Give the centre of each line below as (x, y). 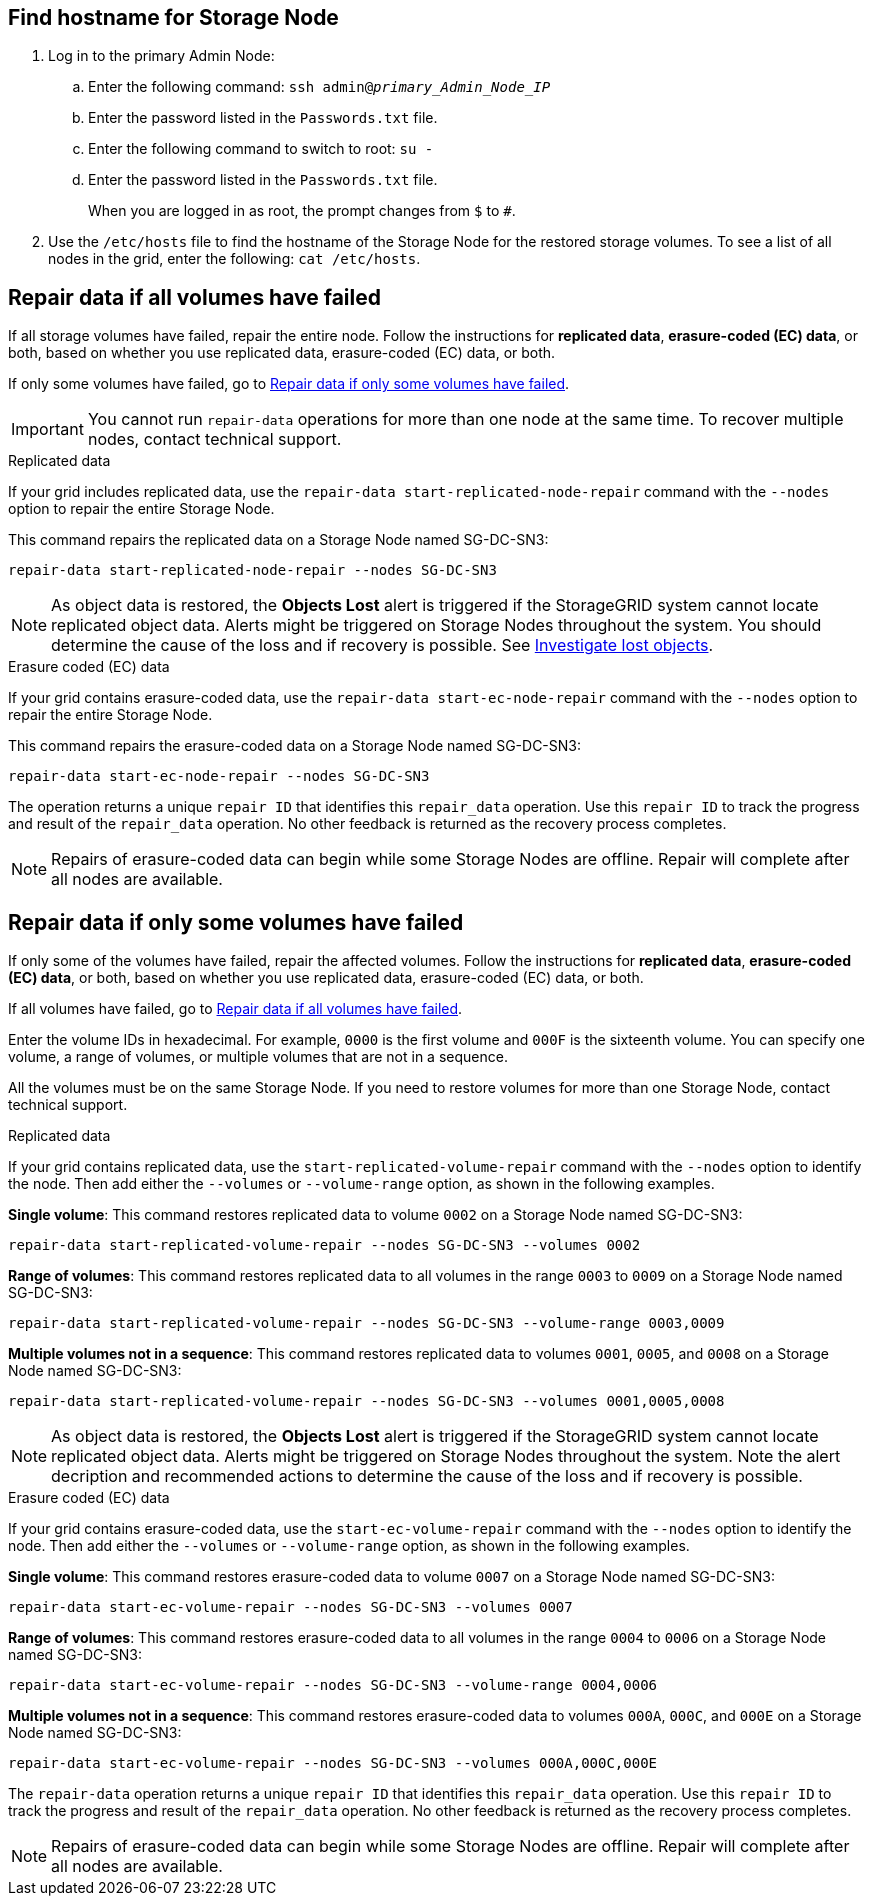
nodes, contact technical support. (214, 439)
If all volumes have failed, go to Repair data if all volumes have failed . (235, 1009)
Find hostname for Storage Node (173, 17)
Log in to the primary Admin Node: (161, 56)
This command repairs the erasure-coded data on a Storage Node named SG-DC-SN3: (295, 746)
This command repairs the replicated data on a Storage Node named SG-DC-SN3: (278, 540)
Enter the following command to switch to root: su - (261, 149)
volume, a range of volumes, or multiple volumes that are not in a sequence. (258, 1057)
